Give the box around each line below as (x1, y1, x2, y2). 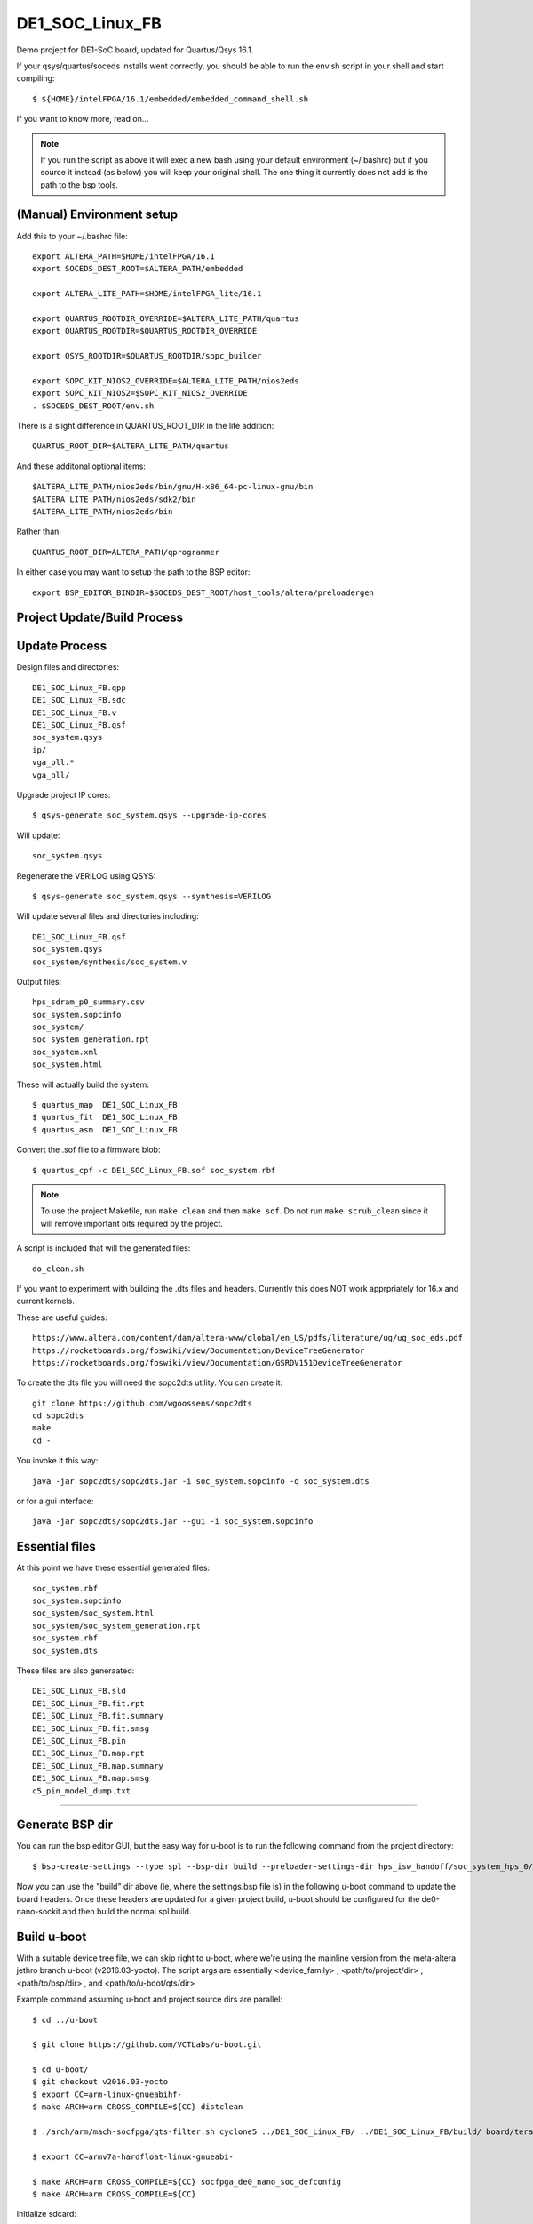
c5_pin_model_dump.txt (32, 1785, 131, 1796)
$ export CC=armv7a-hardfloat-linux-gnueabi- (32, 2151, 235, 2162)
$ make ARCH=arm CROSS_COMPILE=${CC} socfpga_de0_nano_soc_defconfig (32, 2176, 342, 2187)
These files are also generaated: (16, 1665, 135, 1676)
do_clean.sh (32, 1263, 84, 1274)
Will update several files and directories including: (16, 911, 199, 922)
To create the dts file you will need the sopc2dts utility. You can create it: (16, 1377, 283, 1388)
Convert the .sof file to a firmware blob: (16, 1144, 161, 1156)
